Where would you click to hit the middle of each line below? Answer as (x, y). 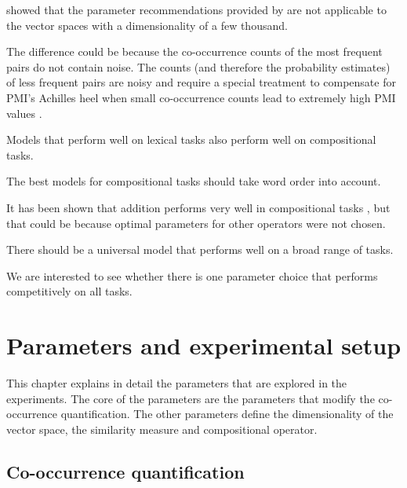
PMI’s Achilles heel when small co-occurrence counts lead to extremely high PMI (201, 97)
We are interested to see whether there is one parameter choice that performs (192, 275)
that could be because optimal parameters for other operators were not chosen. (196, 223)
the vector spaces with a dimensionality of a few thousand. (147, 25)
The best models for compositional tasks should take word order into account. (194, 181)
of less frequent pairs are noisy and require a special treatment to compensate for (201, 82)
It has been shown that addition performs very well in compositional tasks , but (198, 207)
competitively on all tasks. (69, 291)
